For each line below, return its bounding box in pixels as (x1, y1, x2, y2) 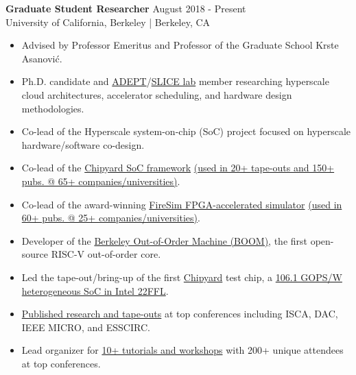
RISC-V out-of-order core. (51, 247, 161, 261)
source (21, 247, 49, 261)
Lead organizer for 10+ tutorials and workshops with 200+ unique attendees (21, 343, 344, 357)
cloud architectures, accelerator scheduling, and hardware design (21, 87, 292, 101)
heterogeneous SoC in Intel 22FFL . (21, 283, 169, 298)
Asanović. (21, 51, 62, 65)
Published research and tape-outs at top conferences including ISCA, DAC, (21, 306, 338, 321)
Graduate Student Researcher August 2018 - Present (5, 1, 246, 15)
